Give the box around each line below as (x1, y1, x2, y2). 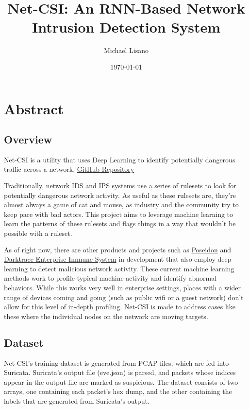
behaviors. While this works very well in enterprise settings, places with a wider (4, 283, 241, 293)
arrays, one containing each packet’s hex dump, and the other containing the (4, 386, 232, 396)
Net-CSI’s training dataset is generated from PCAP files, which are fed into (4, 357, 229, 368)
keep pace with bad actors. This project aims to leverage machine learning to (4, 209, 233, 219)
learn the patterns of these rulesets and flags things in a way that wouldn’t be (4, 218, 236, 229)
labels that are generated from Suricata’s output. (4, 395, 149, 406)
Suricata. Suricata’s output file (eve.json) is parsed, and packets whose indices (4, 367, 236, 377)
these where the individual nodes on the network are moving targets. (4, 311, 208, 321)
